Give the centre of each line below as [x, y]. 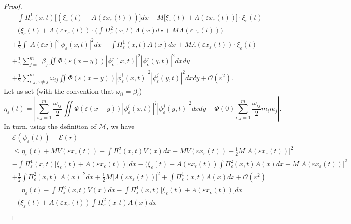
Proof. [13, 6]
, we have [120, 126]
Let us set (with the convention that [59, 91]
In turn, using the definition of [50, 126]
